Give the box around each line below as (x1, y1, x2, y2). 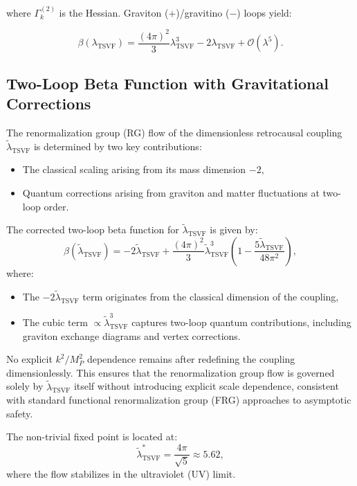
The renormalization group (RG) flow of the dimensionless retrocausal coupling (6, 125, 342, 139)
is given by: (210, 222, 258, 237)
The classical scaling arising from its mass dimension (22, 162, 246, 177)
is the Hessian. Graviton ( (59, 5, 169, 19)
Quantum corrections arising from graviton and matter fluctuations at (22, 185, 320, 199)
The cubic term (22, 315, 88, 330)
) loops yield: (237, 5, 292, 19)
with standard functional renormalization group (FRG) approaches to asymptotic (6, 393, 351, 407)
